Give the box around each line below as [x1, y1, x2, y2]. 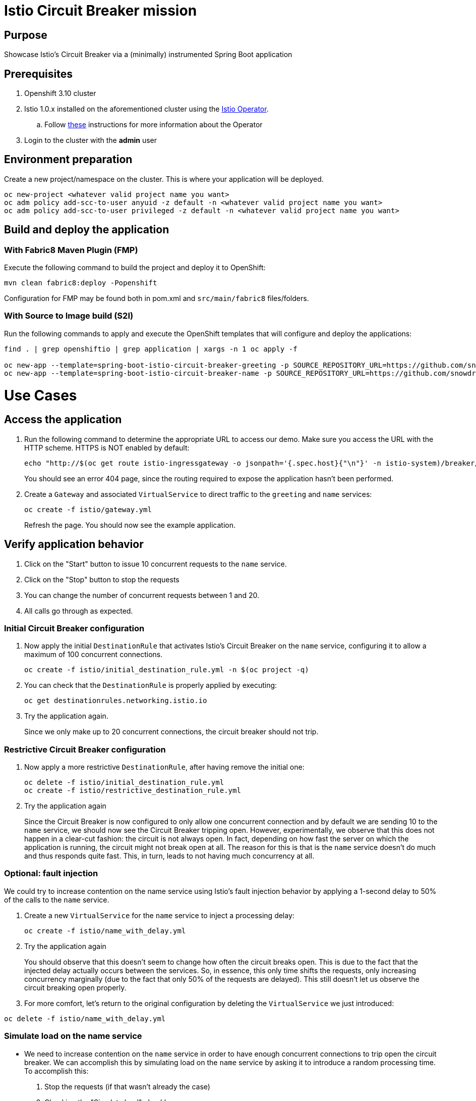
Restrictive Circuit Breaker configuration [4, 744, 166, 755]
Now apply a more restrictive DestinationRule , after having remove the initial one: [24, 763, 305, 772]
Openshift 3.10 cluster [24, 89, 96, 98]
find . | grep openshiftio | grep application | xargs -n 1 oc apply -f [4, 344, 297, 353]
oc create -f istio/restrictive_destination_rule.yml [24, 786, 241, 795]
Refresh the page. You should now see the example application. [24, 520, 236, 529]
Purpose [4, 28, 47, 41]
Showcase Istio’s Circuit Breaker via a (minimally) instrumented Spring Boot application [4, 50, 292, 59]
